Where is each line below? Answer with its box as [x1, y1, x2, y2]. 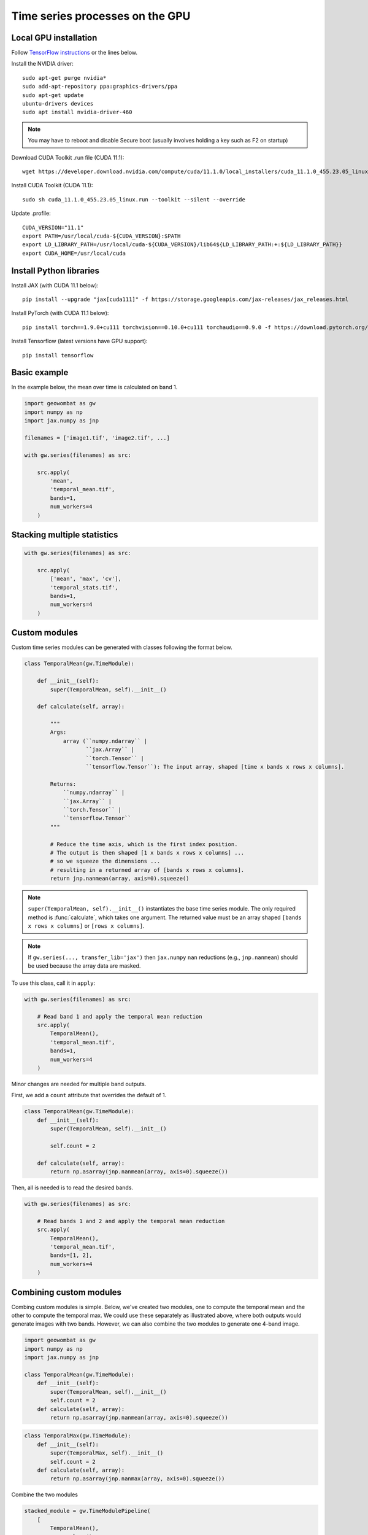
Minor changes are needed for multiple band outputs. [11, 1080, 147, 1087]
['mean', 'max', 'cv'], [50, 575, 122, 583]
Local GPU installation [11, 33, 98, 43]
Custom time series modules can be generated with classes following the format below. [11, 643, 232, 651]
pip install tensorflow [22, 352, 94, 359]
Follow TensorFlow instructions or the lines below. [11, 49, 138, 56]
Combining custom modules [11, 1287, 122, 1297]
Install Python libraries [11, 265, 100, 276]
